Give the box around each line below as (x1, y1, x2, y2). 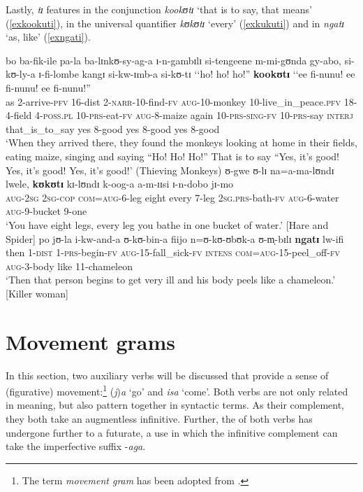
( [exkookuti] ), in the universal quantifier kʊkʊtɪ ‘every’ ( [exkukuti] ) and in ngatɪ (6, 15, 344, 30)
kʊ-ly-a (6, 66, 36, 81)
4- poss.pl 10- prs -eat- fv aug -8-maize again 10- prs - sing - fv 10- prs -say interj (34, 108, 353, 122)
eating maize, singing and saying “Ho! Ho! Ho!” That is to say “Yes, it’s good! (6, 148, 339, 163)
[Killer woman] (6, 286, 68, 300)
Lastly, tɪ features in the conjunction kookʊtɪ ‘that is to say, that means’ (6, 2, 312, 16)
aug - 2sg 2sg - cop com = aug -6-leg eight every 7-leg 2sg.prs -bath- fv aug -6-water (6, 190, 339, 204)
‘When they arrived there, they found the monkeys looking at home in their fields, (6, 135, 357, 150)
